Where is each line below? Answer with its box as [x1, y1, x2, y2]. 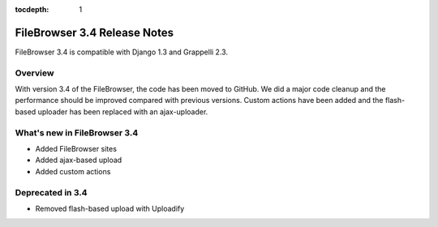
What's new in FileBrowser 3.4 [15, 126, 139, 138]
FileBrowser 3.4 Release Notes [15, 25, 174, 40]
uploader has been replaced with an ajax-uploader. [37, 106, 208, 117]
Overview [15, 67, 54, 79]
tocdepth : [15, 5, 49, 14]
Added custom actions [35, 166, 111, 176]
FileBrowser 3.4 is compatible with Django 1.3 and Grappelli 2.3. [15, 47, 229, 57]
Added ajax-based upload [35, 155, 122, 165]
